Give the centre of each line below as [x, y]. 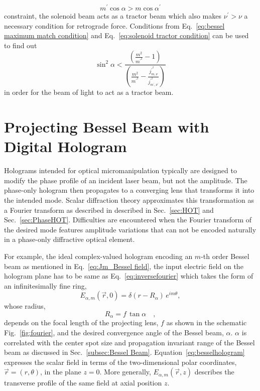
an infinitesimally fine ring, [45, 285]
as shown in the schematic [207, 322]
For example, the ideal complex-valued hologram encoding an [98, 256]
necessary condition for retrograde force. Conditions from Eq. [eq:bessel [114, 25]
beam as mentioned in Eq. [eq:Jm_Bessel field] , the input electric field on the [124, 266]
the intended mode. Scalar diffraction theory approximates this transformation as [129, 200]
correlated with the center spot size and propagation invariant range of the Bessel [129, 342]
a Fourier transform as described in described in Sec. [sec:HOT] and [109, 210]
